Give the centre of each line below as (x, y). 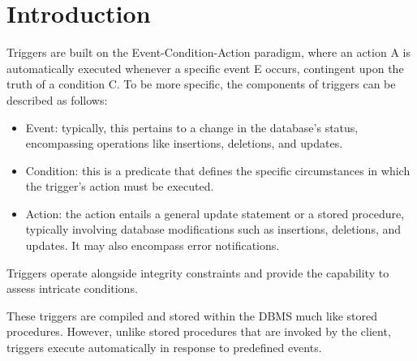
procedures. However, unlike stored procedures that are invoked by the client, (199, 331)
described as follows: (57, 99)
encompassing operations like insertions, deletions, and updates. (184, 143)
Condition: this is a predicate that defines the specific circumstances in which (218, 170)
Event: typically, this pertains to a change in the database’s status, (192, 127)
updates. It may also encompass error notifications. (153, 245)
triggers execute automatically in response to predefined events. (164, 348)
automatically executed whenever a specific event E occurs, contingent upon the (205, 68)
